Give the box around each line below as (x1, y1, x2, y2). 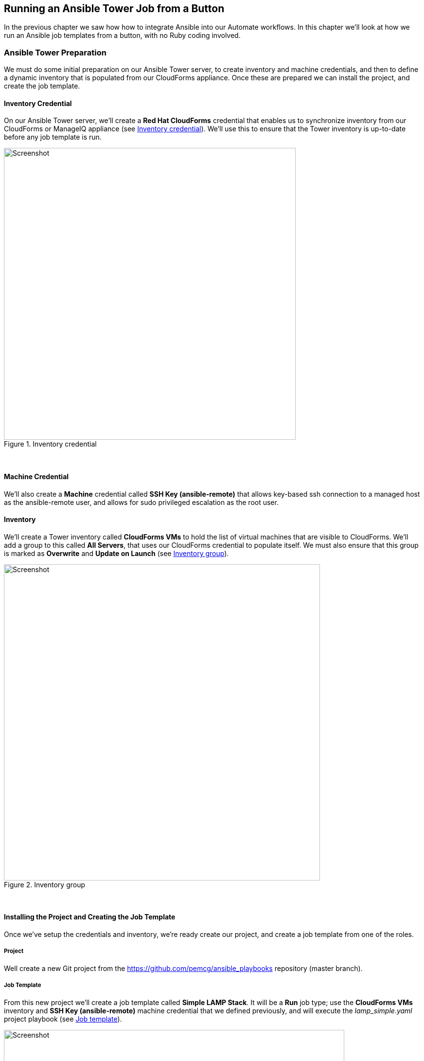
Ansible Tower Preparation (4, 47, 106, 57)
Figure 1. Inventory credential (4, 440, 97, 449)
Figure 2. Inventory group (4, 880, 86, 889)
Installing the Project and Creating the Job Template (4, 913, 176, 921)
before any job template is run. (4, 133, 102, 142)
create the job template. (4, 82, 80, 90)
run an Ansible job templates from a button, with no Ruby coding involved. (4, 31, 241, 40)
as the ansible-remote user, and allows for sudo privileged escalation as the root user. (4, 498, 279, 506)
